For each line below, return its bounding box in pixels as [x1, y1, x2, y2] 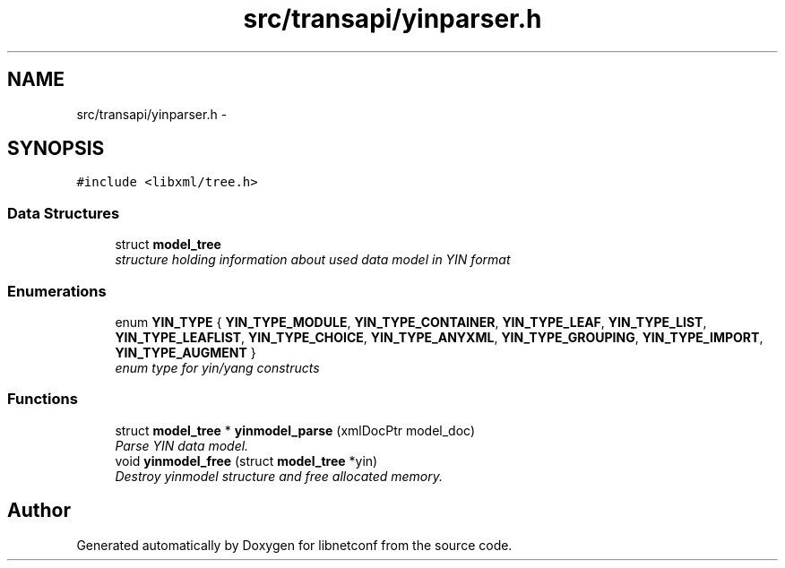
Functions [7, 390, 78, 409]
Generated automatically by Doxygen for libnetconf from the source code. [76, 537, 513, 553]
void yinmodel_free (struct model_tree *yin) [115, 452, 378, 469]
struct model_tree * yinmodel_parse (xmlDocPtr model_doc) [115, 422, 476, 438]
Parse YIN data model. [115, 437, 249, 453]
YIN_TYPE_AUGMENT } [115, 344, 256, 360]
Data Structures [7, 203, 120, 222]
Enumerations [7, 281, 107, 300]
